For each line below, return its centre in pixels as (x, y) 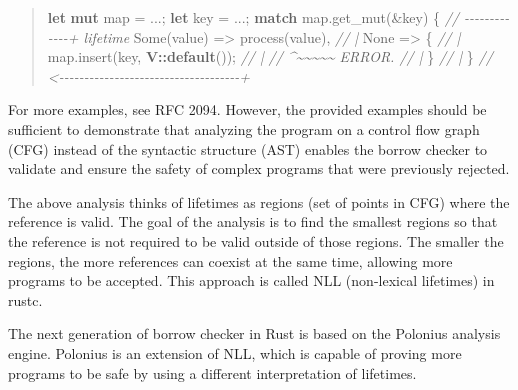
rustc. (25, 299)
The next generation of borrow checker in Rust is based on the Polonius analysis (254, 333)
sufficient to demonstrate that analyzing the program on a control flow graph (244, 128)
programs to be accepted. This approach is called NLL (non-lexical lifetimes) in (251, 280)
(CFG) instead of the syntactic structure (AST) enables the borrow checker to (248, 148)
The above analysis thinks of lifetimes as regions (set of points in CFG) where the (259, 201)
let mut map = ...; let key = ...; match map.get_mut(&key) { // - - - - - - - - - (278, 17)
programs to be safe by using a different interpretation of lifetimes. (212, 372)
